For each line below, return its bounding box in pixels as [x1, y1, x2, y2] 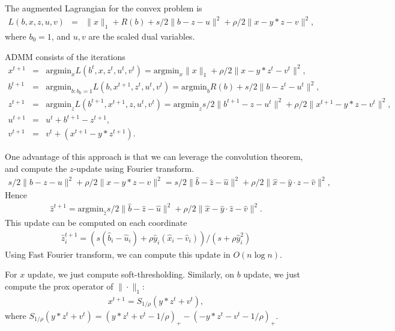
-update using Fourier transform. [73, 162, 194, 175]
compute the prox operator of [5, 279, 113, 292]
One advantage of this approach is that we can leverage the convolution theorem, [5, 150, 303, 163]
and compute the [5, 162, 67, 175]
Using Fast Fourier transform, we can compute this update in [5, 247, 231, 260]
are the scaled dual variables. [88, 29, 195, 42]
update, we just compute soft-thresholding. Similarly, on [27, 268, 234, 281]
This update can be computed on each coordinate [5, 216, 187, 229]
